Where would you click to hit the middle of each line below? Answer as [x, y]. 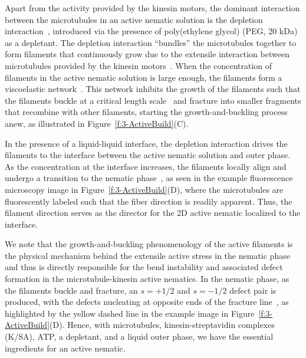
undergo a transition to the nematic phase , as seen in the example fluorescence [149, 178]
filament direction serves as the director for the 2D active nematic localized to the [153, 213]
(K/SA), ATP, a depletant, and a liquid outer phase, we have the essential [139, 336]
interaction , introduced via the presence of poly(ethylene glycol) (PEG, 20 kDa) [151, 31]
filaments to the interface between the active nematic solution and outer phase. [148, 155]
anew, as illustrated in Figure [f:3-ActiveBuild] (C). [97, 123]
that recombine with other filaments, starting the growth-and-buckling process [146, 112]
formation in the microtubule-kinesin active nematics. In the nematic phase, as [147, 279]
